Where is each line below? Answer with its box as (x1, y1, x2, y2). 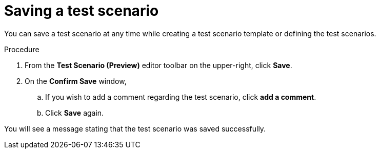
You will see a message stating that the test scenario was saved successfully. (4, 124, 266, 133)
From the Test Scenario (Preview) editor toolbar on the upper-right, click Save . (25, 60, 292, 70)
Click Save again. (45, 108, 104, 117)
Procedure (4, 45, 39, 54)
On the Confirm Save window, (25, 76, 127, 85)
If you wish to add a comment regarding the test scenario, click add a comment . (45, 92, 316, 101)
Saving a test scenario (4, 2, 159, 19)
